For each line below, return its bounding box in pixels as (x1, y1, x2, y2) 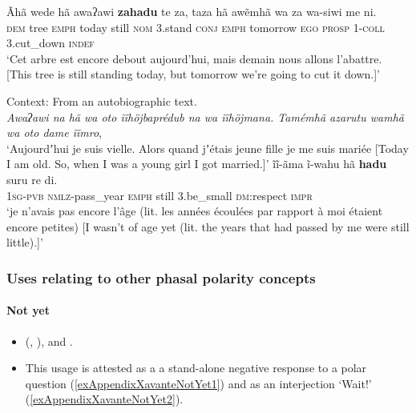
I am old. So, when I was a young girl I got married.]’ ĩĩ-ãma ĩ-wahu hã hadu (6, 155, 387, 172)
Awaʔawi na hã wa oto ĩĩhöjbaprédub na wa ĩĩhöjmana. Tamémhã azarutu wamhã (6, 108, 404, 125)
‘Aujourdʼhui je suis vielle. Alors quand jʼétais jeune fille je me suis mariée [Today (6, 139, 409, 156)
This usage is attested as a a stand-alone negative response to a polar (25, 359, 367, 376)
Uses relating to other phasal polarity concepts (6, 267, 316, 287)
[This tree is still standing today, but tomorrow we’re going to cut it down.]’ (6, 66, 380, 82)
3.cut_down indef (6, 34, 95, 51)
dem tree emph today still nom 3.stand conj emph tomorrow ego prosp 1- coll (6, 18, 385, 35)
